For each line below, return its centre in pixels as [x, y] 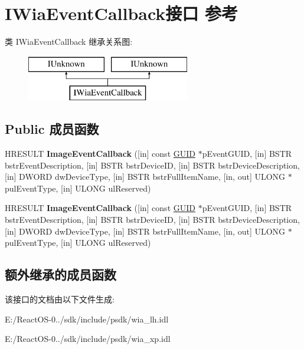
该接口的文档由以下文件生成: [60, 299]
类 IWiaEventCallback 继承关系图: [69, 42]
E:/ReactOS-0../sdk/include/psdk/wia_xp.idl [88, 339]
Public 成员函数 [52, 129]
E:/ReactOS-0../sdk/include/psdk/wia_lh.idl [87, 319]
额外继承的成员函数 [61, 274]
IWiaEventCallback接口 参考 [122, 13]
